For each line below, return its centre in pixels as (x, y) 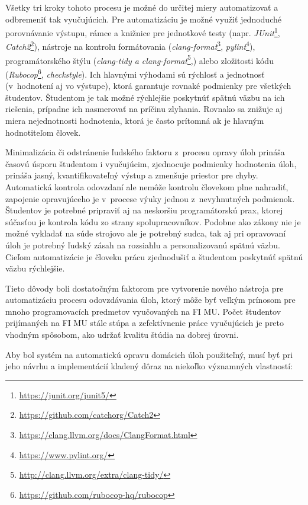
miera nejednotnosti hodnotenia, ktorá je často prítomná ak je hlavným (135, 120)
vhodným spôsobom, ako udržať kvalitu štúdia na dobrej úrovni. (122, 335)
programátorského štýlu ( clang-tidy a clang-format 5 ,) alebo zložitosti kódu (140, 59)
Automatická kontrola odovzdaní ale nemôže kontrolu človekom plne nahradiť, (147, 186)
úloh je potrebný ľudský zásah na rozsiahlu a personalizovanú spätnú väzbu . (143, 244)
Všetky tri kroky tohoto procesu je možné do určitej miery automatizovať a (142, 7)
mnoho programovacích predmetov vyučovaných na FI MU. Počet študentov (143, 311)
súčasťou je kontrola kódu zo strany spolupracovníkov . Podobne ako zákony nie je (153, 221)
